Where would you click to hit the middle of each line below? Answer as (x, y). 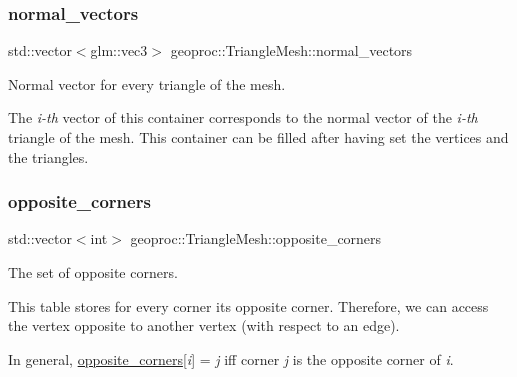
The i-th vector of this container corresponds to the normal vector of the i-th (243, 117)
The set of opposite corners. (93, 272)
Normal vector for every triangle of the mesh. (147, 83)
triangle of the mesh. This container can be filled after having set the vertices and (258, 137)
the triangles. (48, 156)
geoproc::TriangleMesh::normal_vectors (291, 50)
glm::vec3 (119, 50)
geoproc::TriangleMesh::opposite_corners (256, 238)
